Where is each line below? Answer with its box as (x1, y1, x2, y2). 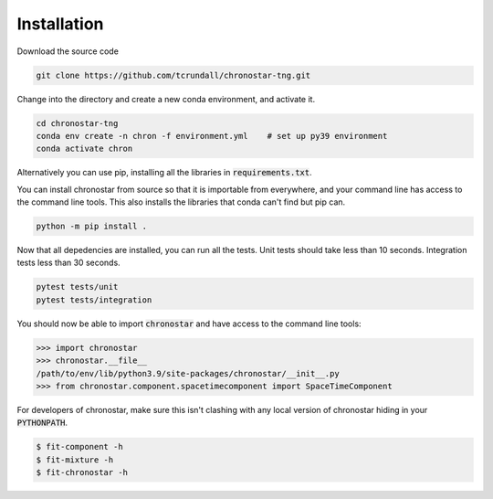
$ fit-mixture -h (36, 454, 114, 465)
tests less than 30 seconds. (16, 257, 121, 269)
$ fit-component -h (36, 441, 123, 452)
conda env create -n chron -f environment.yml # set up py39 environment (36, 131, 388, 141)
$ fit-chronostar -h (36, 467, 128, 478)
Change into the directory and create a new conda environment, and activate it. (16, 93, 315, 104)
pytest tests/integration (36, 294, 152, 305)
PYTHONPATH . (16, 417, 68, 429)
